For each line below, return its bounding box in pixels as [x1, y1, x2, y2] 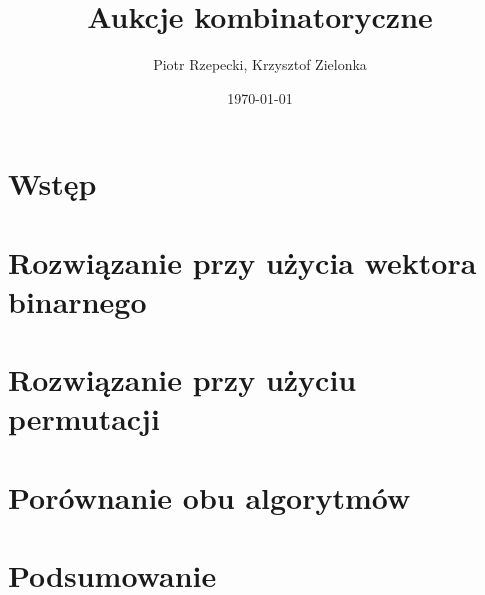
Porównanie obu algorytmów [8, 476, 411, 517]
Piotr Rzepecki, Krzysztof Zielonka [153, 54, 367, 75]
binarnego [8, 280, 147, 321]
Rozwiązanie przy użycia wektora [8, 241, 477, 282]
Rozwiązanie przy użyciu [8, 359, 357, 400]
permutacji [8, 398, 160, 439]
